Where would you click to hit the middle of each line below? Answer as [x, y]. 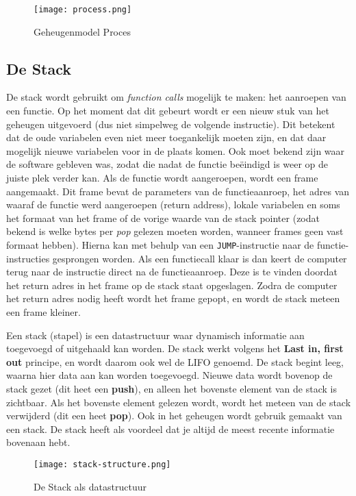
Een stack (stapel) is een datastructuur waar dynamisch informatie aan [155, 335]
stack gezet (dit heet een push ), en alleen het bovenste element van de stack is [171, 388]
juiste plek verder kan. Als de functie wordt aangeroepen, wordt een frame [162, 178]
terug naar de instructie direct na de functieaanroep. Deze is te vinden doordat [172, 272]
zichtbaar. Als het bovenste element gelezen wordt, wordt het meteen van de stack [179, 402]
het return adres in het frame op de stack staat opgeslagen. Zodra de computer [172, 285]
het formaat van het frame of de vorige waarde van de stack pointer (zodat [163, 218]
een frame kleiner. [43, 312]
